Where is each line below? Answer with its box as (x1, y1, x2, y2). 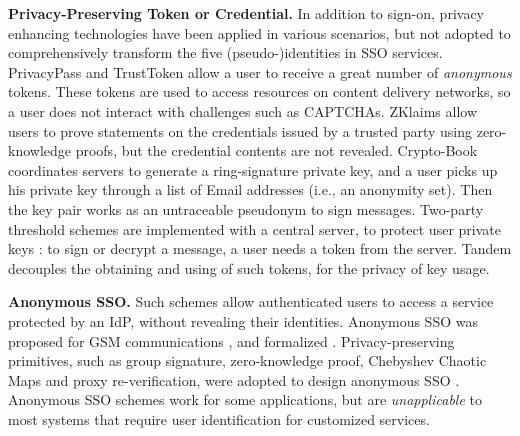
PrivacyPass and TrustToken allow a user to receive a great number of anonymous (8, 61, 512, 82)
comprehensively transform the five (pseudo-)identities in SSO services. (8, 42, 443, 63)
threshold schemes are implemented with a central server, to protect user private (8, 218, 501, 239)
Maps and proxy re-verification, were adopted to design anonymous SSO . (8, 369, 460, 390)
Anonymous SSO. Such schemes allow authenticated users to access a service (8, 291, 494, 312)
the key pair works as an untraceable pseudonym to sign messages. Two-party (8, 198, 484, 219)
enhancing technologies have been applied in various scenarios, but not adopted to (8, 22, 511, 43)
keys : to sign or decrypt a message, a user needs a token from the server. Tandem (8, 238, 512, 259)
